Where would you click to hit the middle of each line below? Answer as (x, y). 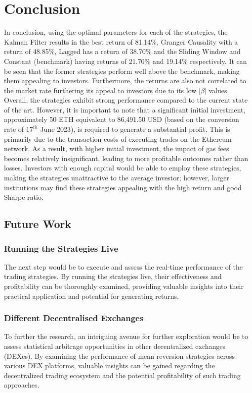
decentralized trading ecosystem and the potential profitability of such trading (122, 375)
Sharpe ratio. (24, 197)
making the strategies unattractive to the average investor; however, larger (117, 178)
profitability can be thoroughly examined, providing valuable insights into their (124, 286)
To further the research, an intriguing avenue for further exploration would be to (126, 336)
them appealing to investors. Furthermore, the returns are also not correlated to (125, 81)
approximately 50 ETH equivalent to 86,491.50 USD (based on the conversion (122, 119)
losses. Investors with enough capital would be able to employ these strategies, (123, 168)
